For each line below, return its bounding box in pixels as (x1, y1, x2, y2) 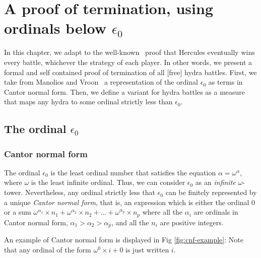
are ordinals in (193, 207, 238, 217)
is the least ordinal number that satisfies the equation (50, 167, 216, 177)
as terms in (208, 77, 243, 87)
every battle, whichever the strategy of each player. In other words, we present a (4, 56, 252, 67)
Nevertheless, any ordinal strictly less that (25, 187, 155, 198)
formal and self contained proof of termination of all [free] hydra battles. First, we (4, 67, 257, 77)
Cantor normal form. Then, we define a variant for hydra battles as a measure (4, 86, 245, 97)
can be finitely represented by (165, 187, 257, 198)
